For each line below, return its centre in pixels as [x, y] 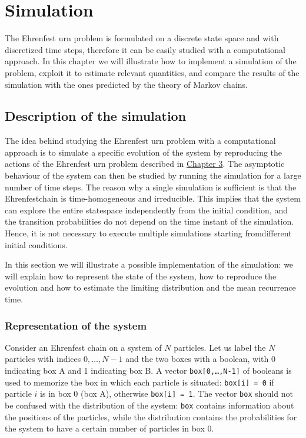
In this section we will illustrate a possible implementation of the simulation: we [149, 264]
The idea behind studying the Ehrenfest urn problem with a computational [140, 141]
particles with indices [43, 359]
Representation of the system [76, 325]
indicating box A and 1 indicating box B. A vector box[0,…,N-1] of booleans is [148, 371]
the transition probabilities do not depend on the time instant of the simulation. [149, 221]
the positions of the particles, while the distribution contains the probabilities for [151, 416]
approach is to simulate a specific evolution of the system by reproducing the [144, 152]
